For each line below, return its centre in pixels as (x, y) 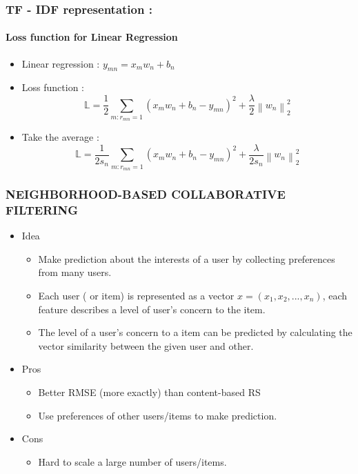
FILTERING (42, 209)
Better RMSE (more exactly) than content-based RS (149, 392)
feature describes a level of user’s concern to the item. (152, 309)
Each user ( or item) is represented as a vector (136, 295)
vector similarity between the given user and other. (146, 345)
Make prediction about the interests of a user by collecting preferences (187, 258)
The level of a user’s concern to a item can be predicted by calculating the (195, 332)
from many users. (75, 272)
